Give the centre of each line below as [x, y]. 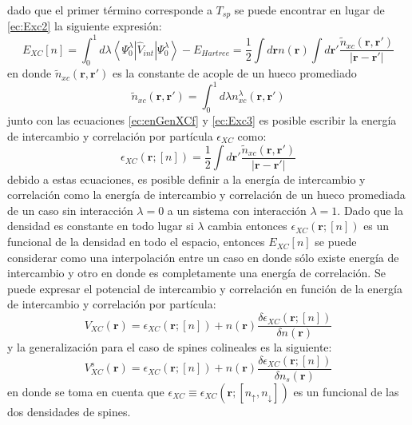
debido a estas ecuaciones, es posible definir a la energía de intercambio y [186, 179]
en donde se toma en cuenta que [86, 391]
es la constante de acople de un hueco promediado [234, 73]
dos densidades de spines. [69, 411]
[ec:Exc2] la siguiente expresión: [85, 26]
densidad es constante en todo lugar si [101, 226]
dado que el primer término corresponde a [110, 10]
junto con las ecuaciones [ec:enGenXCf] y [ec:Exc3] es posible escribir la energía [202, 120]
